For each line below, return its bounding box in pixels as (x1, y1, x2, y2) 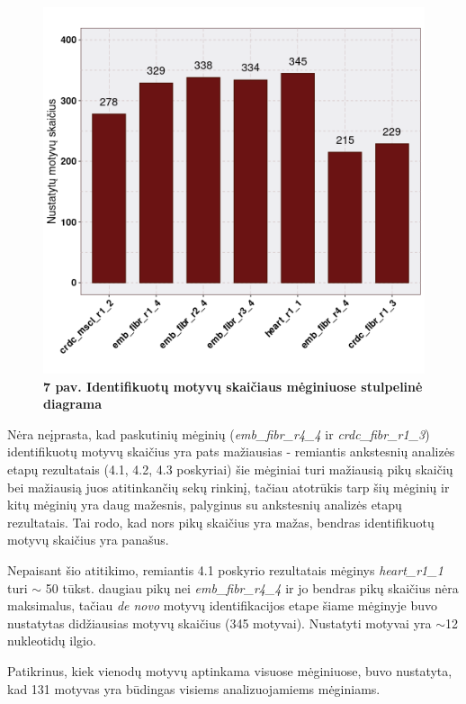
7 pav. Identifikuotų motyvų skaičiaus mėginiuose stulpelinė (43, 376, 423, 395)
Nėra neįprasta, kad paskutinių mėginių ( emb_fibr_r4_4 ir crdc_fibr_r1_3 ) (7, 424, 430, 443)
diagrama (43, 394, 102, 413)
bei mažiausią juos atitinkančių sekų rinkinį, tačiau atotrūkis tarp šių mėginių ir (7, 477, 450, 496)
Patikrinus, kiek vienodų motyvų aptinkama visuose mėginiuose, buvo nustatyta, (7, 661, 453, 680)
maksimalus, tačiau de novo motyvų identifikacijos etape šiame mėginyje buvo (7, 596, 438, 615)
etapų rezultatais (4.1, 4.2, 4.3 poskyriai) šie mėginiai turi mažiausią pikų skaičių (7, 460, 453, 478)
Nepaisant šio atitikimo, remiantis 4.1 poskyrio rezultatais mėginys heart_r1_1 (7, 560, 444, 579)
